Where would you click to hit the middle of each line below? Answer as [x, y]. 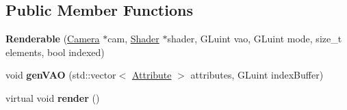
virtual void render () [53, 97]
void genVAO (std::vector [61, 75]
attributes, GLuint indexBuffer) [257, 75]
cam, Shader [133, 39]
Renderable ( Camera [53, 39]
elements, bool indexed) [55, 52]
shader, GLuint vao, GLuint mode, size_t [255, 39]
